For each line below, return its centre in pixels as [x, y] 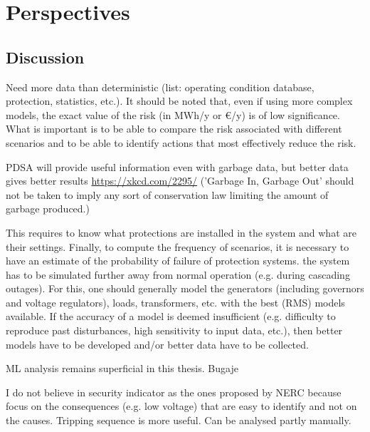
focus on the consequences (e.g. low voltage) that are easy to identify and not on [181, 406]
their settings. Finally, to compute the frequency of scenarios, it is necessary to [178, 246]
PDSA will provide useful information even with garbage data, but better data [177, 166]
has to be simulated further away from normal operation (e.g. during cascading [178, 274]
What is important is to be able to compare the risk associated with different [174, 129]
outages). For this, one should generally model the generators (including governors [185, 288]
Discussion [45, 57]
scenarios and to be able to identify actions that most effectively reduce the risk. [181, 142]
